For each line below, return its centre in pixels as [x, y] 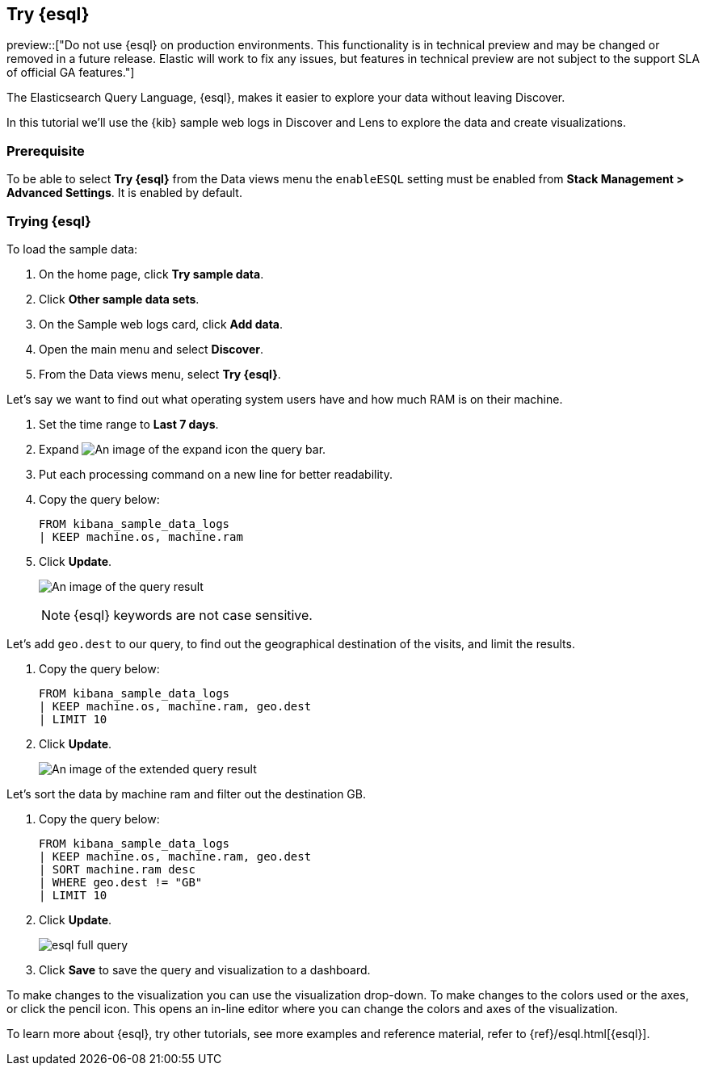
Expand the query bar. [183, 449]
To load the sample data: [72, 249]
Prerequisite [46, 151]
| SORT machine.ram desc [117, 869]
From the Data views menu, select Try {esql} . [160, 374]
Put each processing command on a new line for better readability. [216, 474]
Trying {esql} [49, 221]
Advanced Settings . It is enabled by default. [124, 193]
